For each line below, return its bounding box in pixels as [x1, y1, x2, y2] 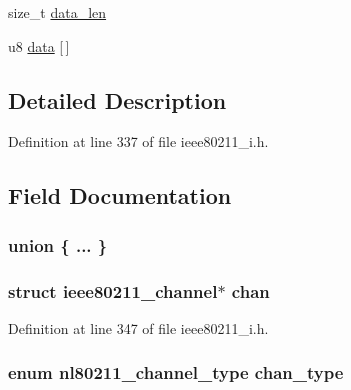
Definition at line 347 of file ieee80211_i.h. [8, 317, 269, 338]
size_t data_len [8, 2, 107, 22]
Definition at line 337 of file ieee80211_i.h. [8, 131, 269, 152]
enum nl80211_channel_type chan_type [8, 360, 344, 385]
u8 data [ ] [8, 35, 70, 56]
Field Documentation [8, 180, 232, 211]
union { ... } [8, 232, 108, 257]
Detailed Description [8, 84, 227, 115]
